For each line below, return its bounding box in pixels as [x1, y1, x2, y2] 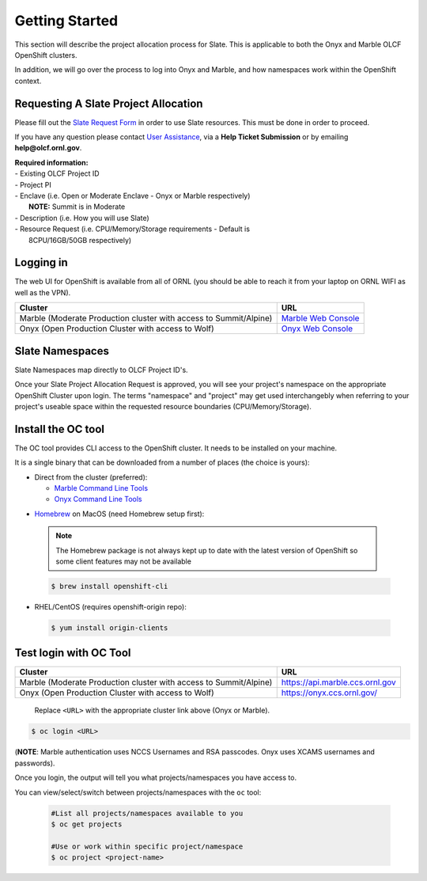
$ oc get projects [51, 819, 123, 829]
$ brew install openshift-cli [51, 582, 168, 590]
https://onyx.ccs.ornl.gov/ [281, 687, 377, 698]
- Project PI [14, 180, 51, 189]
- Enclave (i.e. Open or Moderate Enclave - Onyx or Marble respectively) [14, 191, 251, 200]
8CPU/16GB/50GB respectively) [28, 235, 132, 245]
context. [14, 76, 42, 85]
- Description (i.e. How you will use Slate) [14, 213, 149, 222]
